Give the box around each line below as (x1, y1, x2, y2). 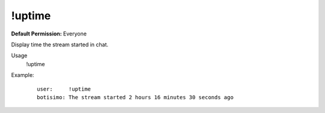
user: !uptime (37, 85, 91, 93)
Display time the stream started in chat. (11, 41, 108, 48)
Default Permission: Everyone (11, 30, 87, 37)
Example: (11, 72, 34, 79)
